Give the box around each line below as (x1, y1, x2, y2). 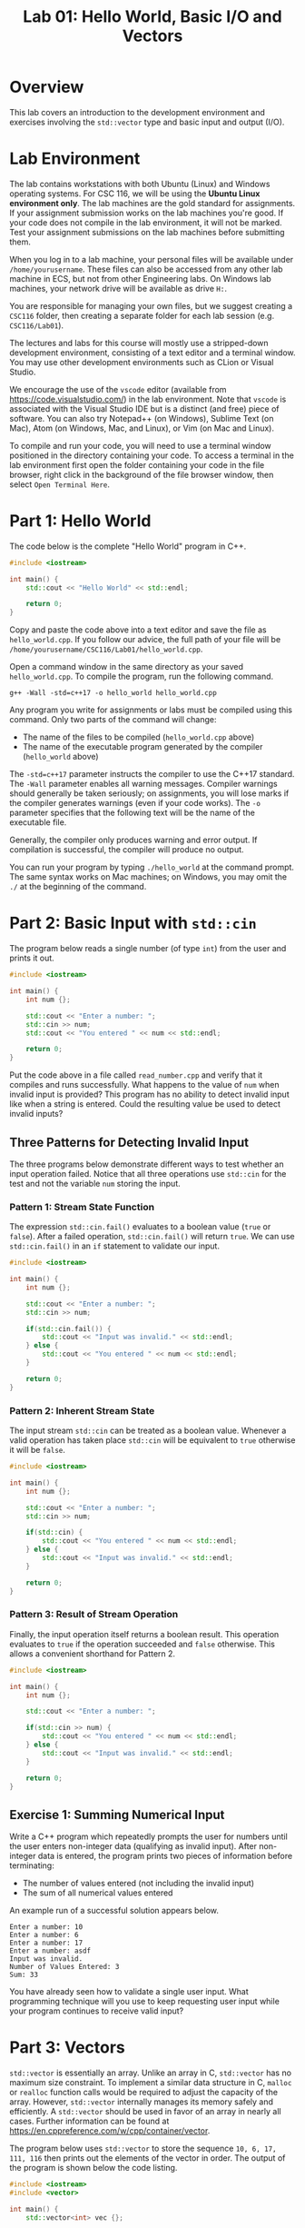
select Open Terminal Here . (9, 479, 111, 490)
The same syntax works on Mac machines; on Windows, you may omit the (9, 871, 288, 882)
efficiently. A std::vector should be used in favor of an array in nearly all (9, 2106, 281, 2117)
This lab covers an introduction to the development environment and (9, 106, 266, 117)
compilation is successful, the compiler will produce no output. (9, 844, 244, 855)
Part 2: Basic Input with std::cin (9, 913, 257, 933)
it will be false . (9, 1445, 65, 1456)
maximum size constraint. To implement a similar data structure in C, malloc (9, 2077, 292, 2088)
